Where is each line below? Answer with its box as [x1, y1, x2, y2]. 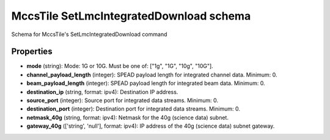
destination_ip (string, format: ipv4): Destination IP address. [26, 88, 178, 95]
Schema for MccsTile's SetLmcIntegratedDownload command [11, 31, 167, 38]
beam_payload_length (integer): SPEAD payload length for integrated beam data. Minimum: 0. [26, 79, 265, 87]
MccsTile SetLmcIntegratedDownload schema [11, 9, 251, 23]
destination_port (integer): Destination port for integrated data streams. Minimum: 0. [26, 105, 241, 112]
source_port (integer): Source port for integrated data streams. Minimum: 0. [26, 97, 219, 104]
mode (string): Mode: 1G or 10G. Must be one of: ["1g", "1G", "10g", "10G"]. [26, 62, 213, 70]
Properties [11, 46, 53, 57]
